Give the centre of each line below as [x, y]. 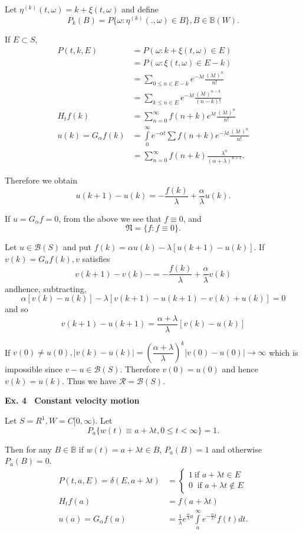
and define [140, 9]
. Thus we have [89, 380]
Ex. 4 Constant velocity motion [72, 400]
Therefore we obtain [41, 180]
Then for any [28, 449]
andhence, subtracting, [46, 288]
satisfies [96, 258]
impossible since [34, 369]
